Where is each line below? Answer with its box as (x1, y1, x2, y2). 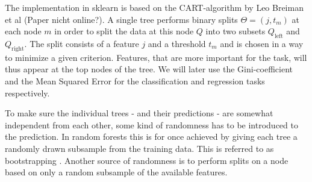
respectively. (5, 86, 50, 99)
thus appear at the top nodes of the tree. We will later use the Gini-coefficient (5, 63, 293, 75)
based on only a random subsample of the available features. (5, 166, 228, 178)
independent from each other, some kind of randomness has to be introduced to (5, 118, 298, 131)
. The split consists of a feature (24, 37, 139, 49)
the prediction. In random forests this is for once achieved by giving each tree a (5, 130, 298, 143)
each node (5, 25, 42, 37)
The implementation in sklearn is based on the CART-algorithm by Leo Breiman (5, 1, 304, 13)
